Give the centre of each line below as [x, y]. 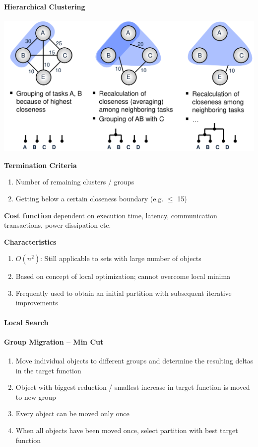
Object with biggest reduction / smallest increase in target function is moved [133, 387]
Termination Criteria [40, 165]
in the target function [48, 370]
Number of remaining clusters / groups [75, 182]
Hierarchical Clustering [45, 6]
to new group [36, 397]
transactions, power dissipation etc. [58, 225]
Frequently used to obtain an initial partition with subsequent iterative [124, 293]
